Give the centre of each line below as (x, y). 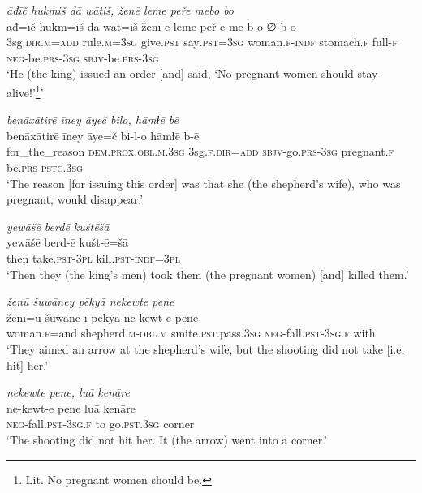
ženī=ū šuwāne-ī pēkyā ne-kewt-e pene (103, 317)
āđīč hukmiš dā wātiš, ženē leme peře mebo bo (121, 10)
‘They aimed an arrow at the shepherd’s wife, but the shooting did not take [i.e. (206, 348)
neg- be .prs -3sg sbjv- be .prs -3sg (83, 57)
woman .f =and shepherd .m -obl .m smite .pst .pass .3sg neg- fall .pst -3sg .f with (191, 333)
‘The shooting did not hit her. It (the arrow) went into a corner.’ (167, 439)
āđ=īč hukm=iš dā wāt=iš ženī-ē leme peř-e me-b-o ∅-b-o (151, 26)
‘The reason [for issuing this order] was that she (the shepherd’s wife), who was (204, 183)
